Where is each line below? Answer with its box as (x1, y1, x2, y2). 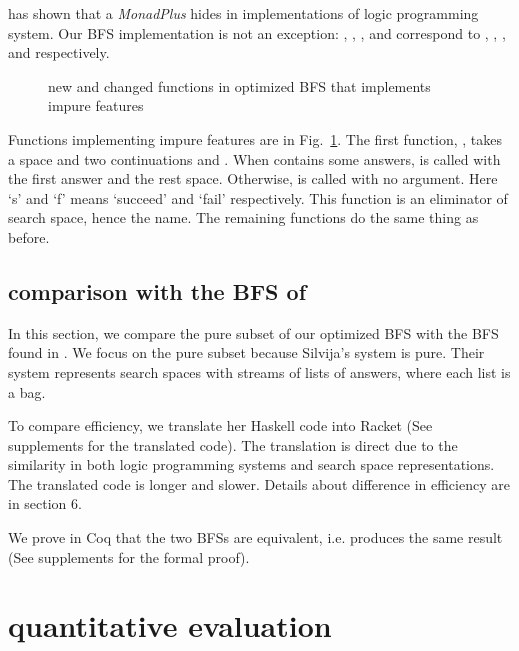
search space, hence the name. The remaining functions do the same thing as (8, 207, 479, 228)
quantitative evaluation (8, 605, 332, 646)
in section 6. (8, 493, 82, 514)
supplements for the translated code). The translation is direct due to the (8, 434, 458, 455)
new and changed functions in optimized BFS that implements (48, 75, 431, 96)
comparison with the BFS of (8, 275, 307, 306)
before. (8, 226, 50, 247)
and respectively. (8, 42, 110, 63)
